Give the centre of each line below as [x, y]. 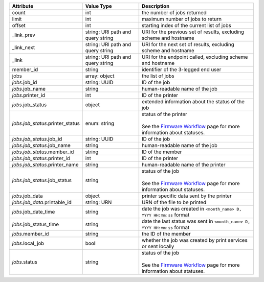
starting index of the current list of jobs [187, 25]
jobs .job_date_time [33, 212]
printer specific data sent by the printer [187, 196]
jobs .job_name [29, 89]
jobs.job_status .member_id [43, 152]
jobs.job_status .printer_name [45, 165]
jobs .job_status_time [35, 224]
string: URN [99, 202]
